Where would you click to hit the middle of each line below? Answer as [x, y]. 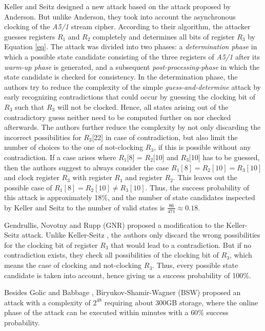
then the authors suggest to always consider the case [87, 167]
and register [144, 177]
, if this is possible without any [202, 147]
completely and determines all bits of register [164, 36]
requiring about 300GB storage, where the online [181, 302]
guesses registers [30, 36]
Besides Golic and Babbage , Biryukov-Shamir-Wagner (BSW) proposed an [123, 292]
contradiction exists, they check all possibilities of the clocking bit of [111, 255]
